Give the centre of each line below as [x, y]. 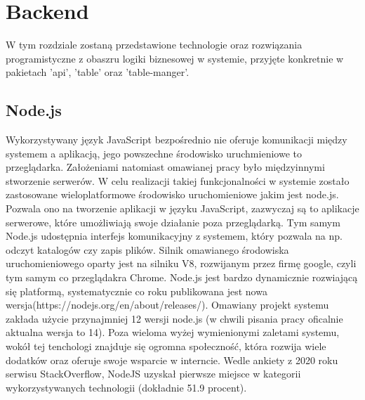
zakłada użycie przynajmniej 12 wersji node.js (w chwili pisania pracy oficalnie [174, 318]
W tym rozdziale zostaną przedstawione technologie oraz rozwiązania [154, 45]
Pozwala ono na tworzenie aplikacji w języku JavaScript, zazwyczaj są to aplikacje [182, 208]
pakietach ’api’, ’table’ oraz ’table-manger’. [98, 72]
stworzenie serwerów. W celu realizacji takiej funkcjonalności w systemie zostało [178, 180]
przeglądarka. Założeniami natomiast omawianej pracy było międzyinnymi [165, 167]
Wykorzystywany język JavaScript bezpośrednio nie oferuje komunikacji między [177, 140]
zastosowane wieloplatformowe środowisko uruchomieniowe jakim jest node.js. [172, 194]
